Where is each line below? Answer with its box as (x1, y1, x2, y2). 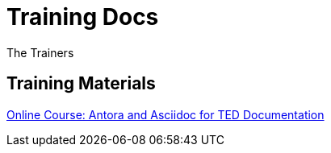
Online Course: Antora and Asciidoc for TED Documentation (6, 107, 325, 122)
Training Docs (6, 3, 159, 31)
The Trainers (6, 45, 74, 60)
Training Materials (6, 73, 156, 94)
